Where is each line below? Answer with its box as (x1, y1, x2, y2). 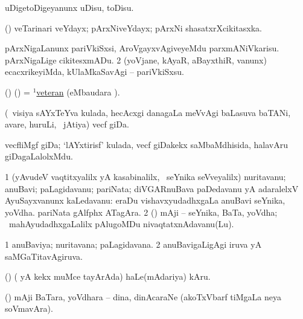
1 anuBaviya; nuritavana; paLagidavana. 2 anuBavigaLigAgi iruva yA (5, 237, 262, 250)
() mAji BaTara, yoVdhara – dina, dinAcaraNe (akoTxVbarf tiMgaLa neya (5, 290, 281, 303)
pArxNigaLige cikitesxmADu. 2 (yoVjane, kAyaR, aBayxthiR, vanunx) (5, 53, 267, 66)
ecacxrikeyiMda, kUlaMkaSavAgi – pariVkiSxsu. (5, 65, 184, 78)
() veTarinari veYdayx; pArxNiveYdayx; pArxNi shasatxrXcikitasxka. (5, 21, 262, 34)
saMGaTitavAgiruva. (5, 250, 83, 262)
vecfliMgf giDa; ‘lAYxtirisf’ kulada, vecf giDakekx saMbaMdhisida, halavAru (5, 138, 289, 150)
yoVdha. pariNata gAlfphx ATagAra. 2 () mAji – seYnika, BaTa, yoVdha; (5, 205, 278, 218)
